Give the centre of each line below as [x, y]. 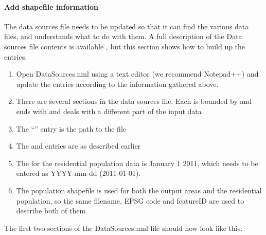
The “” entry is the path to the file [71, 128]
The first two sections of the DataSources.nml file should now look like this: [123, 228]
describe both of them [51, 211]
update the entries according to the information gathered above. [117, 84]
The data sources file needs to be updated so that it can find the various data [127, 26]
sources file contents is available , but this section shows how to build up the [125, 46]
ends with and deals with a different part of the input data [109, 111]
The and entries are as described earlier [78, 146]
